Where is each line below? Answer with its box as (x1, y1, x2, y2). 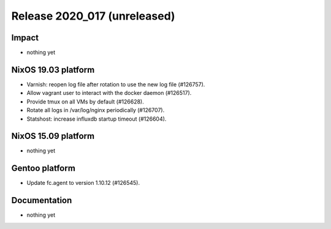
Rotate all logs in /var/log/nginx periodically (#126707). (26, 107, 165, 114)
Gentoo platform (11, 163, 76, 174)
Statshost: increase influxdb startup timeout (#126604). (26, 115, 167, 122)
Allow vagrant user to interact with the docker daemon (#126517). (26, 89, 192, 97)
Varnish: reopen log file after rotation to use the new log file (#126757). (26, 80, 205, 88)
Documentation (11, 195, 72, 206)
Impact (11, 32, 39, 43)
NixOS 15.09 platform (11, 131, 95, 141)
